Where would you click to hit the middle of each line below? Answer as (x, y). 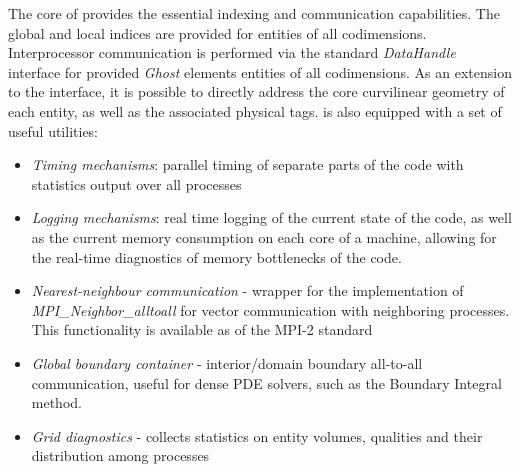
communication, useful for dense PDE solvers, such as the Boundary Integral (266, 382)
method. (56, 402)
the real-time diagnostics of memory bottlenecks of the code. (216, 256)
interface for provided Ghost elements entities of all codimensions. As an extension (260, 71)
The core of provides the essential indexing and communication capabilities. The (254, 13)
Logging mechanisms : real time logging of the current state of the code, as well (271, 217)
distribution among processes (120, 455)
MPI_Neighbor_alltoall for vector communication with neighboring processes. (270, 309)
